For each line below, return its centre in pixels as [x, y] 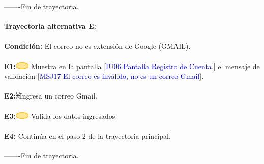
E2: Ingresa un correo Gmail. [51, 96]
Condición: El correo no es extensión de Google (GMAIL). [97, 46]
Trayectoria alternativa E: [50, 26]
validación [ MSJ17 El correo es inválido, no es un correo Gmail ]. [104, 76]
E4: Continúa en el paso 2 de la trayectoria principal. [87, 135]
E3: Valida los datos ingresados [60, 116]
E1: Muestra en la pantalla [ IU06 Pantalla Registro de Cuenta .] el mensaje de [132, 66]
